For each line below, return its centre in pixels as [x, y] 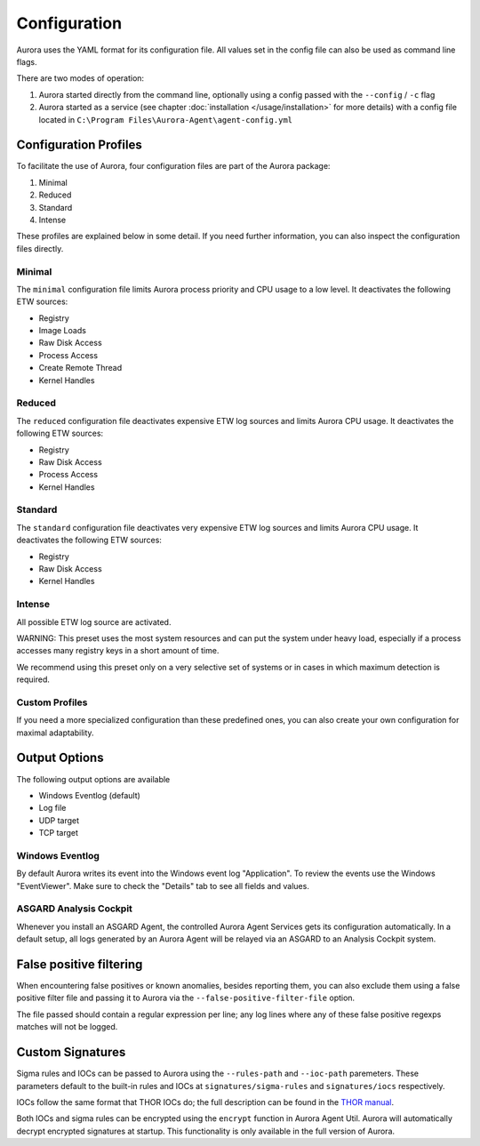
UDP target [59, 820]
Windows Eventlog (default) [90, 795]
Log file [52, 808]
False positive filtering [80, 964]
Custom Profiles [52, 702]
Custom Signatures [71, 1052]
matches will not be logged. [67, 1027]
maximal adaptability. [55, 733]
